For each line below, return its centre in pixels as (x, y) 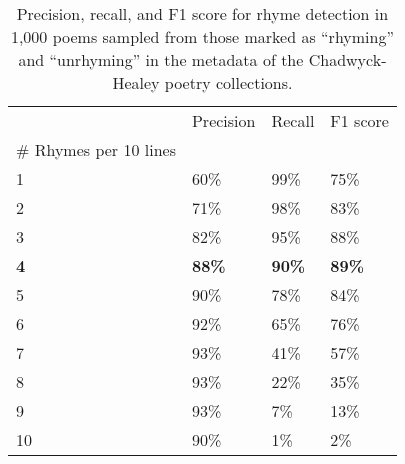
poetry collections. (228, 82)
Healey (136, 82)
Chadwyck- (347, 59)
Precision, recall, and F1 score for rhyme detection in (202, 13)
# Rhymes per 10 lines (96, 149)
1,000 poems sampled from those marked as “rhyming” (202, 36)
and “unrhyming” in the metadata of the (161, 59)
